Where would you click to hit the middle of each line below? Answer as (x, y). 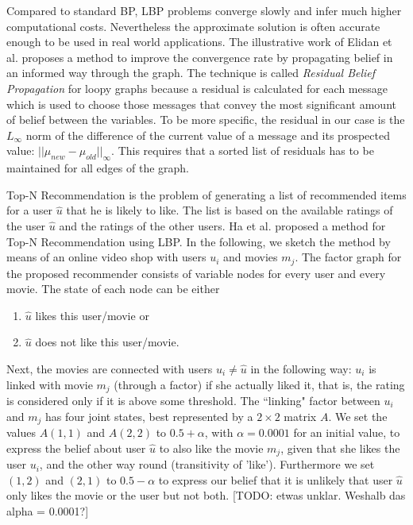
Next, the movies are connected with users (110, 368)
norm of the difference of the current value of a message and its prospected (208, 135)
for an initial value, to (347, 432)
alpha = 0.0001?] (48, 510)
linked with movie (50, 384)
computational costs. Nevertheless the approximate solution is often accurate (193, 26)
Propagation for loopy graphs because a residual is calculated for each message (197, 88)
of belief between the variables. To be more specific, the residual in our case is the (206, 120)
